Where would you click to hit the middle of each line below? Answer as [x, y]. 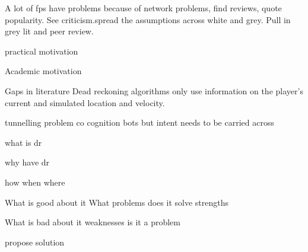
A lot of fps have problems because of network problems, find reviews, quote [143, 8]
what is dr [23, 142]
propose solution [35, 242]
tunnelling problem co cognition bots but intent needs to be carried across [139, 122]
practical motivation [42, 51]
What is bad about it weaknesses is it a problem [93, 222]
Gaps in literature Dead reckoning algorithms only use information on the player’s [154, 90]
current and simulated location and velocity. [85, 102]
